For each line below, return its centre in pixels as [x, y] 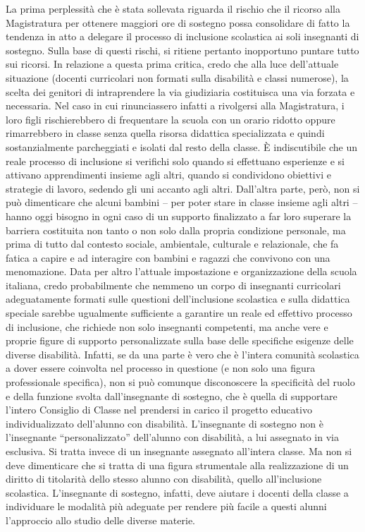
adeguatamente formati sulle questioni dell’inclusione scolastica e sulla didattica [178, 299]
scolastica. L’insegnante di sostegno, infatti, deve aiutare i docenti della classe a [177, 492]
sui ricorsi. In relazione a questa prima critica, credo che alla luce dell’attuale [172, 64]
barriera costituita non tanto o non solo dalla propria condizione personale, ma [176, 230]
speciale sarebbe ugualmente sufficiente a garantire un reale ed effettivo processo [179, 313]
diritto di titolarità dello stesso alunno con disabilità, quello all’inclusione [164, 479]
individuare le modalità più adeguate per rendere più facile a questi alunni [166, 506]
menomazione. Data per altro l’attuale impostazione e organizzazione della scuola [181, 271]
